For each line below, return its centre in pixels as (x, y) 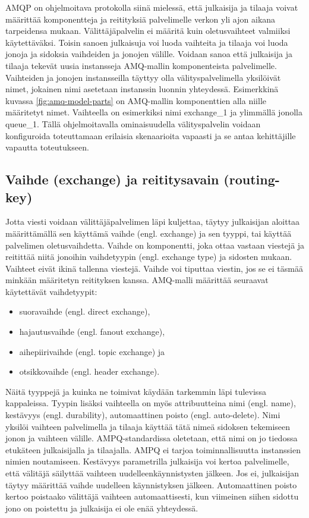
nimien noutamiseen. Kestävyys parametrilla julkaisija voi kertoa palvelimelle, (147, 461)
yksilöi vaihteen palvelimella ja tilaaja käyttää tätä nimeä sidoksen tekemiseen (148, 426)
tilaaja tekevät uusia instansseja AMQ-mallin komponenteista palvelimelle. (141, 65)
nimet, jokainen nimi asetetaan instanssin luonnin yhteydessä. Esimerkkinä (142, 89)
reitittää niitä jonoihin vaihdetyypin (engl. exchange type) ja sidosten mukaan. (149, 257)
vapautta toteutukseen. (47, 147)
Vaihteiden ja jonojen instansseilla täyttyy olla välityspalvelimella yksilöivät (143, 77)
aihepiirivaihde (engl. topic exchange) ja (92, 351)
